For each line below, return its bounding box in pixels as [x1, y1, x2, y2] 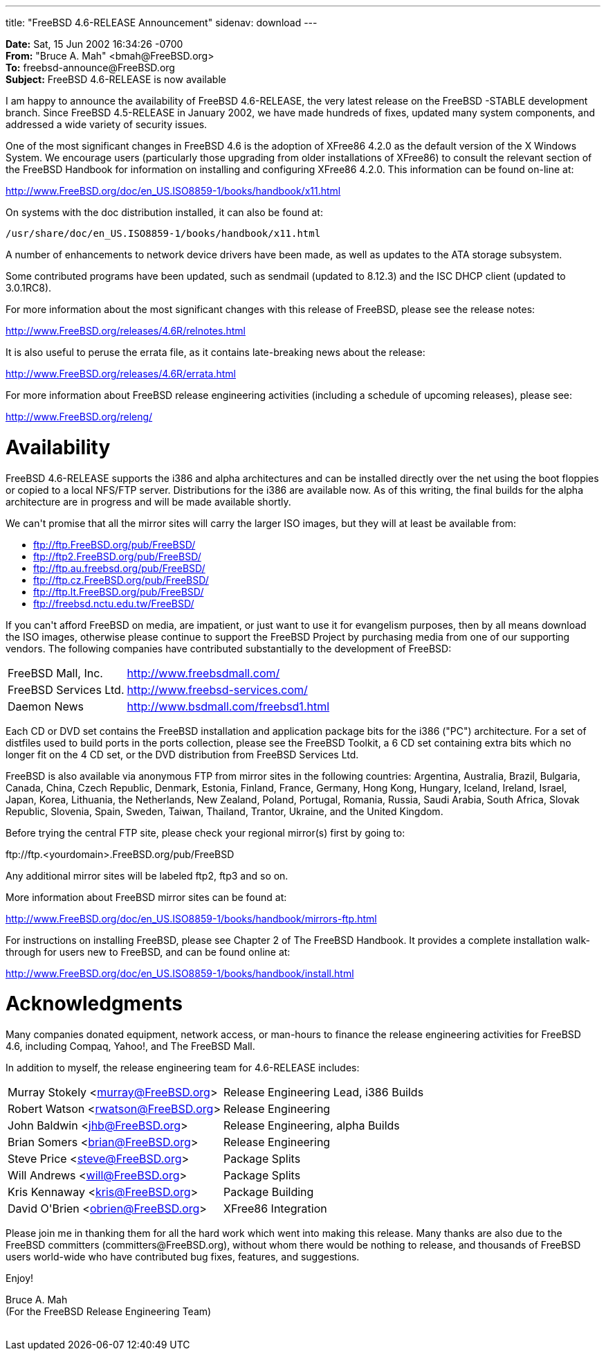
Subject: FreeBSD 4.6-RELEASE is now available [6, 73, 226, 85]
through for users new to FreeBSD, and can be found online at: [6, 945, 291, 958]
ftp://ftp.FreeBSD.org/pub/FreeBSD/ [33, 538, 196, 551]
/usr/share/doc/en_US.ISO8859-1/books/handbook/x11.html [6, 228, 321, 239]
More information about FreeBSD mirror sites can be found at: [6, 891, 287, 903]
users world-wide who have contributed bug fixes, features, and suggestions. [6, 1251, 360, 1263]
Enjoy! [6, 1272, 34, 1284]
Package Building [223, 1185, 314, 1199]
